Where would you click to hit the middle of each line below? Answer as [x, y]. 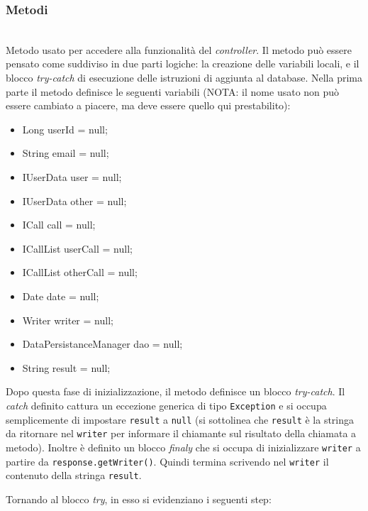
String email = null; [66, 153]
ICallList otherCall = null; [80, 272]
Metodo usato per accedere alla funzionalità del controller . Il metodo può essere [179, 49]
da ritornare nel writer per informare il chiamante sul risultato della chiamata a [181, 433]
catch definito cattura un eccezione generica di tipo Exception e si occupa [166, 405]
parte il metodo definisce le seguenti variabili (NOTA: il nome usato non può [173, 91]
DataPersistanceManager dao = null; [102, 344]
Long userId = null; [65, 129]
